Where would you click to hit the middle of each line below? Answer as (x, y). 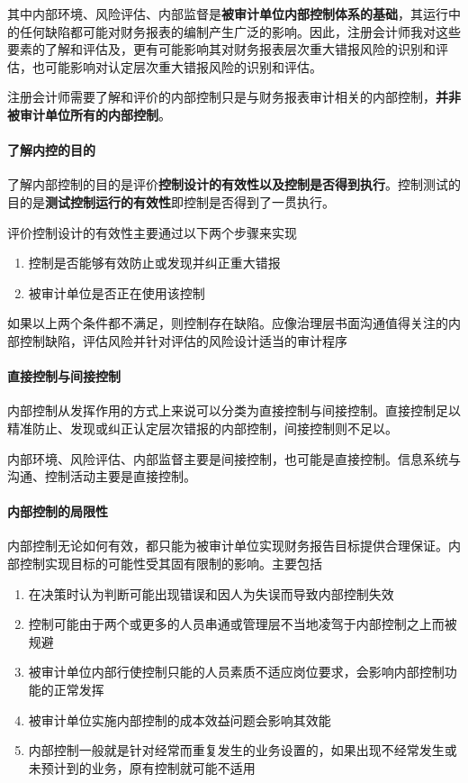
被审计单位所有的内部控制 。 (89, 114)
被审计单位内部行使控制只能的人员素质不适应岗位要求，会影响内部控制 (236, 672)
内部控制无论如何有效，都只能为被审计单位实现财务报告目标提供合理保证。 (228, 546)
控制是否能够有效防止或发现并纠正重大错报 (154, 263)
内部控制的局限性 (58, 511)
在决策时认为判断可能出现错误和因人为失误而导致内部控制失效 (211, 593)
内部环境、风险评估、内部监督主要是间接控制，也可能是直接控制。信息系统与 (234, 458)
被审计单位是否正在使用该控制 (117, 292)
